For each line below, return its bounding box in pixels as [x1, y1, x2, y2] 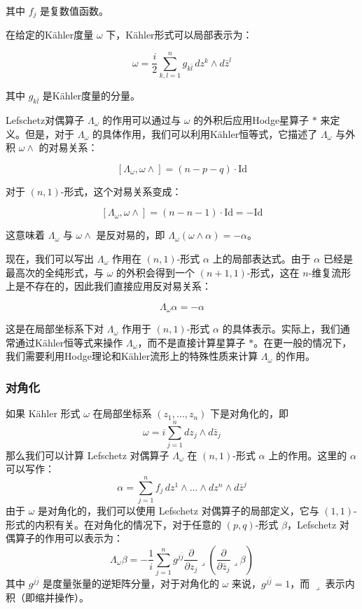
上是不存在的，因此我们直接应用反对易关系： [6, 279, 211, 293]
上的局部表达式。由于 [212, 251, 311, 265]
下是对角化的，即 [210, 406, 289, 421]
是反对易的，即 [96, 227, 165, 242]
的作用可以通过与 [102, 112, 181, 127]
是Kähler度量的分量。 [42, 88, 141, 103]
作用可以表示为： [44, 531, 123, 545]
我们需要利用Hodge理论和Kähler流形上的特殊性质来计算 [6, 349, 258, 363]
